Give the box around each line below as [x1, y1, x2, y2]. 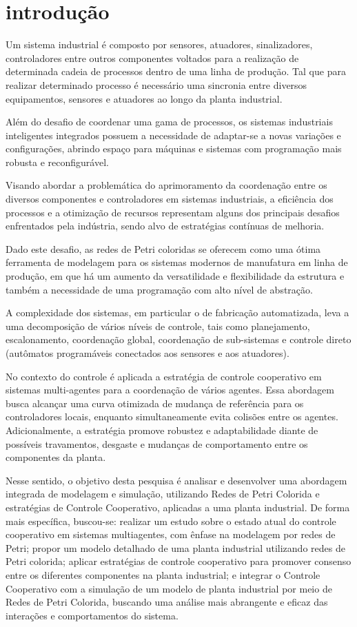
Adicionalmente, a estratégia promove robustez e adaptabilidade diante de [6, 422, 318, 437]
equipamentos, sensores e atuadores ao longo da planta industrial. [6, 91, 283, 105]
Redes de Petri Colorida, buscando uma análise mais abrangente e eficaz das [6, 595, 328, 609]
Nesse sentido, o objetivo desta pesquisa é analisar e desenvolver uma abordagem [6, 473, 347, 487]
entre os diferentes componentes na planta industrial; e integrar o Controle [6, 567, 320, 582]
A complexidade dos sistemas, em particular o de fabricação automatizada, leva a [6, 305, 349, 320]
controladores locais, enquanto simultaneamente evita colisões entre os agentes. [6, 409, 338, 424]
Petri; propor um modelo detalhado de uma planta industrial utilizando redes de [6, 540, 345, 555]
